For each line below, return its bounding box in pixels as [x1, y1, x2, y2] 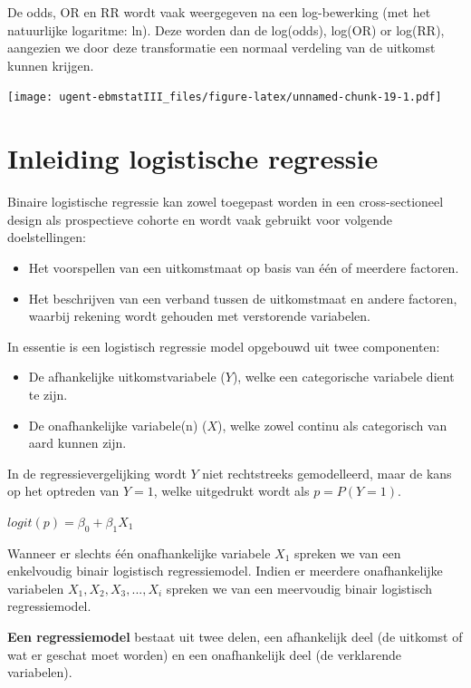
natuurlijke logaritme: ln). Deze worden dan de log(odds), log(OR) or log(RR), [7, 20, 445, 39]
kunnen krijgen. [7, 55, 94, 74]
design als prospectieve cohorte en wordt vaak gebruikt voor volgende [7, 209, 393, 228]
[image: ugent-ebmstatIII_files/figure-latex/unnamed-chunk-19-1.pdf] [7, 91, 442, 104]
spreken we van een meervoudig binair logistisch [166, 578, 433, 597]
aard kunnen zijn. [28, 433, 127, 452]
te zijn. [28, 384, 68, 403]
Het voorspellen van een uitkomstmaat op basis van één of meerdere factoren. [28, 257, 459, 276]
